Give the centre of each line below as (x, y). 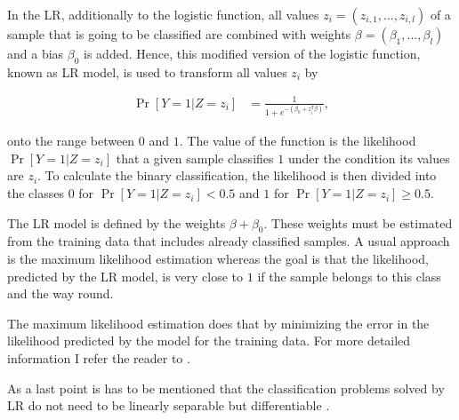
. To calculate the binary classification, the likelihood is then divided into (237, 175)
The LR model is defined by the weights (117, 222)
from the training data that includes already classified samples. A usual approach (229, 241)
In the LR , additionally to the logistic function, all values (163, 14)
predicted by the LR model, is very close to (125, 276)
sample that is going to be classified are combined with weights (179, 34)
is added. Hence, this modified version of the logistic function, (252, 53)
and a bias (36, 53)
